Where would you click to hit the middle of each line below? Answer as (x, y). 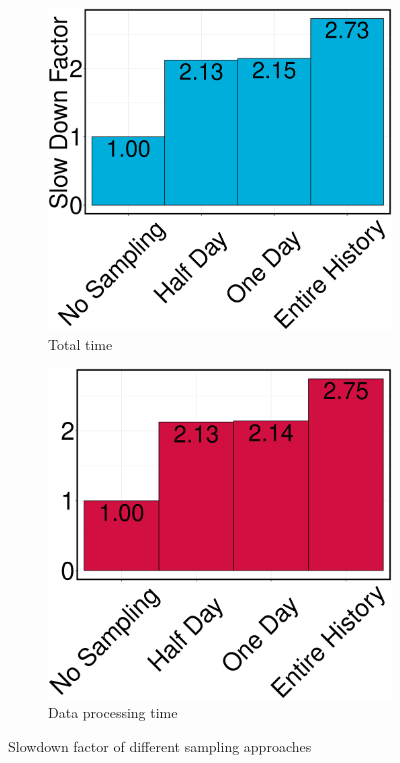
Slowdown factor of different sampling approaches (160, 745)
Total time (80, 343)
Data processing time (113, 712)
